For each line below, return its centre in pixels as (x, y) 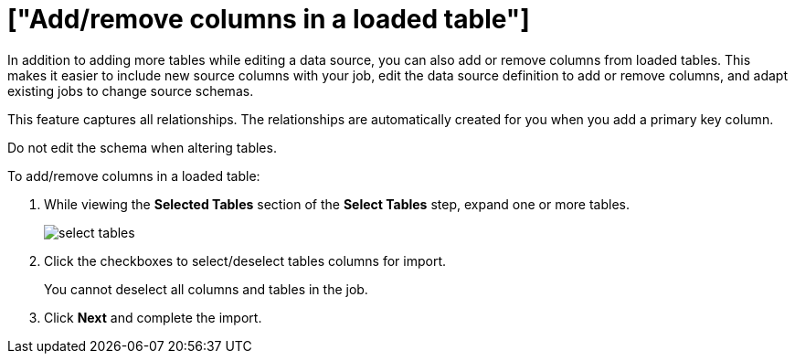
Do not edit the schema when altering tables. (142, 147)
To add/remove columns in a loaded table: (134, 175)
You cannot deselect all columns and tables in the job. (206, 289)
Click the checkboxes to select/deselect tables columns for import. (245, 260)
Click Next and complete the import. (153, 317)
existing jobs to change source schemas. (131, 90)
